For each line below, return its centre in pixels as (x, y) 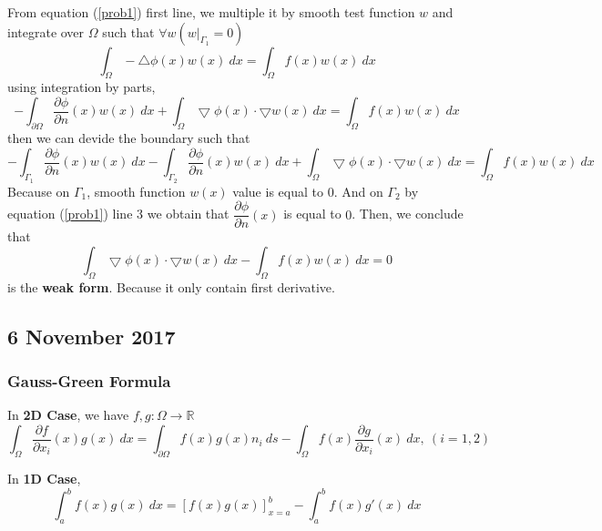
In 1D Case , (44, 479)
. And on (358, 191)
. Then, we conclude (408, 214)
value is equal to (278, 191)
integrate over (46, 31)
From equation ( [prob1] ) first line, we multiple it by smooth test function (211, 12)
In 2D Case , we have (68, 415)
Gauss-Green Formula (89, 380)
